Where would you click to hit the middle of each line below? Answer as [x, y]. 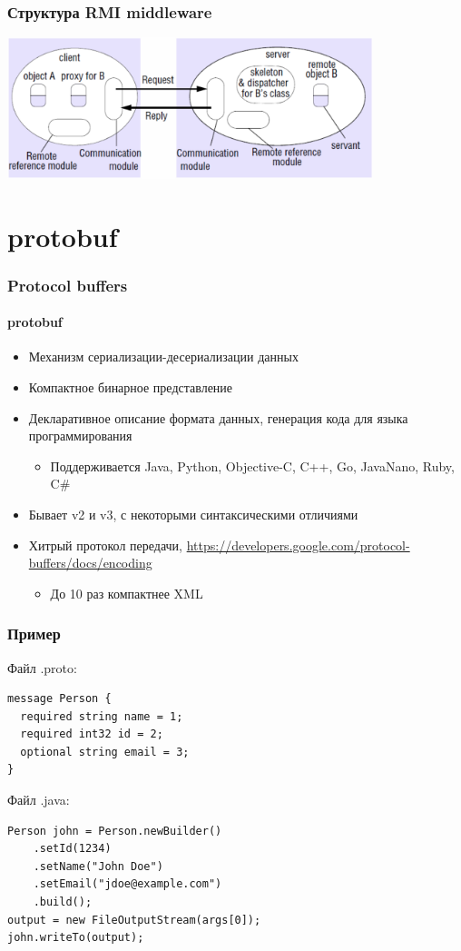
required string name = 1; [102, 716]
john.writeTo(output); [76, 938]
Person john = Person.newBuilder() [115, 831]
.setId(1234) [72, 849]
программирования [80, 436]
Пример [34, 634]
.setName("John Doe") [98, 866]
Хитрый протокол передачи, [105, 545]
